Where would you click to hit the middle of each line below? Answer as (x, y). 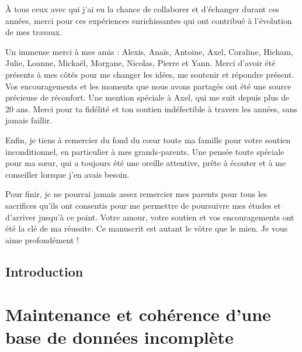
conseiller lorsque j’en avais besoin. (67, 174)
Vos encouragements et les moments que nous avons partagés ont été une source (148, 86)
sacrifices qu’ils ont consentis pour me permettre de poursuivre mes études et (143, 205)
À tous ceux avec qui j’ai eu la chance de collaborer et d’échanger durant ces (142, 9)
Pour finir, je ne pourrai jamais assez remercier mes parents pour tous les (136, 194)
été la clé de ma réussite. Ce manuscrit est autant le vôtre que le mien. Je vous (147, 228)
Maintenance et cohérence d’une (138, 314)
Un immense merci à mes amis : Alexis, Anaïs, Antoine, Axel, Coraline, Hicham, (149, 51)
